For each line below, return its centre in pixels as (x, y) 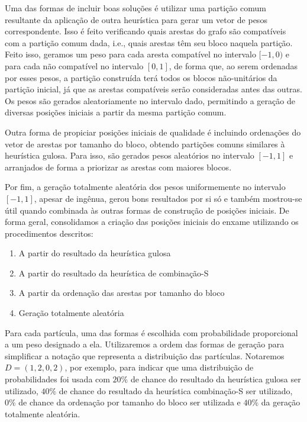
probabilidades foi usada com (57, 379)
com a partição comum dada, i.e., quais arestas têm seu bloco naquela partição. (149, 42)
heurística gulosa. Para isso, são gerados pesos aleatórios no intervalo (130, 155)
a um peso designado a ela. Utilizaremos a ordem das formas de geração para (145, 344)
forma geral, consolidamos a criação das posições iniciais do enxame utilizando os (152, 222)
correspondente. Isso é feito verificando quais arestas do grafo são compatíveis (146, 31)
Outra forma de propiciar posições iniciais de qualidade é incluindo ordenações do (153, 132)
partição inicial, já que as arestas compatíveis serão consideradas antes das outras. (153, 89)
